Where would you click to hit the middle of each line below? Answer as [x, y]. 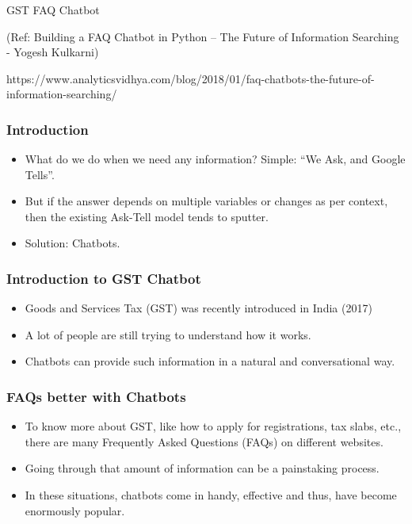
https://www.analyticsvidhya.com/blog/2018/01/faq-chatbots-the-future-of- [191, 78]
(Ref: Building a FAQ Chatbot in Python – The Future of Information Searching [203, 36]
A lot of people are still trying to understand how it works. [168, 334]
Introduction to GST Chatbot [104, 278]
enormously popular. [75, 510]
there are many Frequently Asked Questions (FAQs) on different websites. [204, 441]
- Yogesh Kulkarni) [53, 52]
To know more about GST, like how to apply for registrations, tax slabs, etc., [213, 426]
